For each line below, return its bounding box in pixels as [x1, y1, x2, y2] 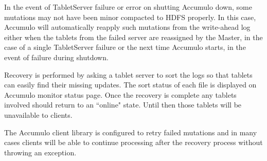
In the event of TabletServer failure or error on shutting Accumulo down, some [4, 2, 252, 12]
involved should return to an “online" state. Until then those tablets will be [4, 99, 242, 110]
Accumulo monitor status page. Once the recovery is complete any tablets [4, 89, 237, 100]
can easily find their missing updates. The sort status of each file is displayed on [4, 79, 257, 90]
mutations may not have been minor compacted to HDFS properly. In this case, [4, 11, 256, 22]
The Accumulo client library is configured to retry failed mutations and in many [4, 127, 257, 137]
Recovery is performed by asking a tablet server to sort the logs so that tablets [4, 69, 253, 80]
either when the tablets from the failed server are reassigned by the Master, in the [4, 31, 263, 42]
